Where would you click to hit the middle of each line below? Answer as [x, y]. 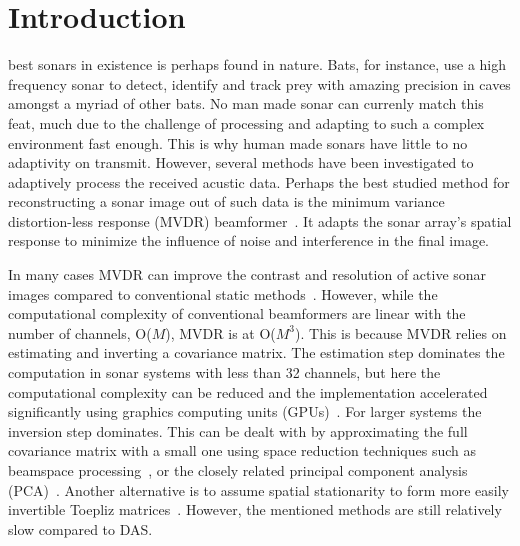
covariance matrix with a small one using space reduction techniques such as [242, 450]
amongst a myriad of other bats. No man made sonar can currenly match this [246, 103]
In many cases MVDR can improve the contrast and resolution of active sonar [247, 274]
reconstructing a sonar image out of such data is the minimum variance [226, 201]
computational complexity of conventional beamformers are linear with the [237, 313]
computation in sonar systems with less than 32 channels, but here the [224, 372]
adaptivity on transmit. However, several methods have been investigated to [241, 162]
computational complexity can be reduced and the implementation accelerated [248, 391]
